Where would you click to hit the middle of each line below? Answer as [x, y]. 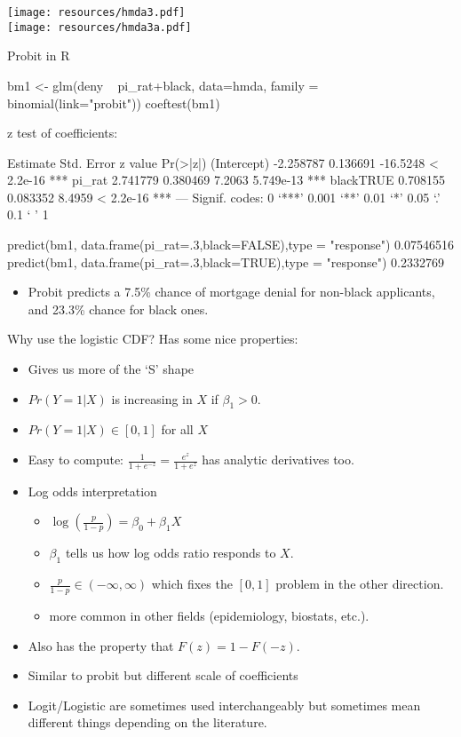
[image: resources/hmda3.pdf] [96, 12]
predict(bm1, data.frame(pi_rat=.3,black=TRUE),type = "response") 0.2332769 [226, 262]
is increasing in [152, 398]
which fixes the [192, 584]
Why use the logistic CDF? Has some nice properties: [153, 339]
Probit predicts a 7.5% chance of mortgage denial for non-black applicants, [231, 292]
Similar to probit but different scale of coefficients [163, 675]
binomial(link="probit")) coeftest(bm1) [114, 103]
